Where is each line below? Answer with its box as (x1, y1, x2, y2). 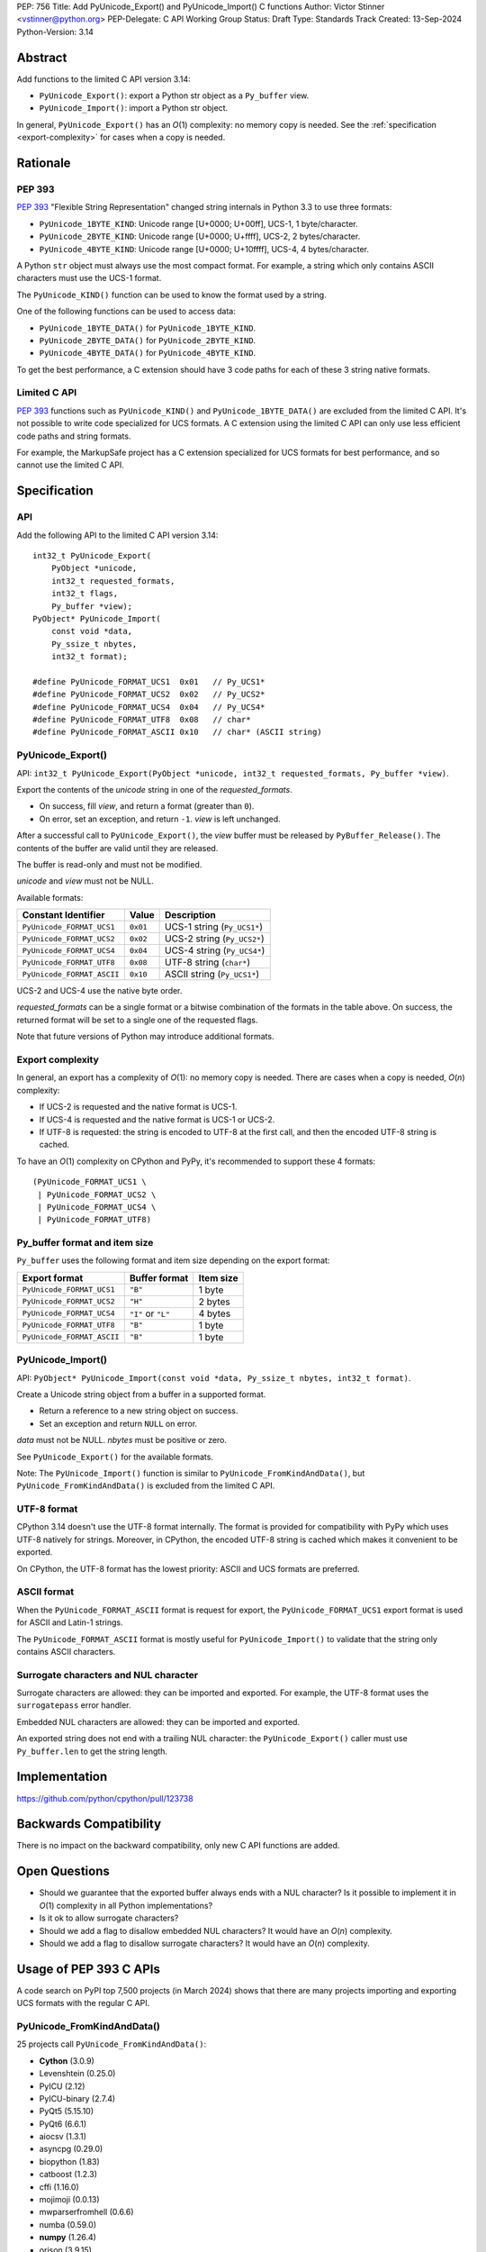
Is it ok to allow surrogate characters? (39, 1912, 179, 1923)
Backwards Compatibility (16, 1816, 162, 1832)
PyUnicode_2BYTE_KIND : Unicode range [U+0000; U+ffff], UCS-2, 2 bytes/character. (39, 231, 361, 242)
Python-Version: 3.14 (16, 26, 94, 37)
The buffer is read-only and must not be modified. (16, 858, 202, 869)
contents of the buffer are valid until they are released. (16, 842, 219, 853)
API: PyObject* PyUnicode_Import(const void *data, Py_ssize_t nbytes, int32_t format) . (16, 1372, 411, 1383)
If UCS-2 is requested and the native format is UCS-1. (39, 1102, 238, 1112)
